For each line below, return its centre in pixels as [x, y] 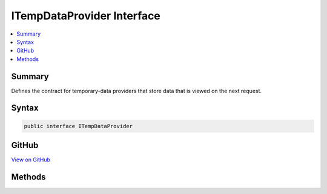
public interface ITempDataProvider [78, 126]
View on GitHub [31, 160]
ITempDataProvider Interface [86, 16]
